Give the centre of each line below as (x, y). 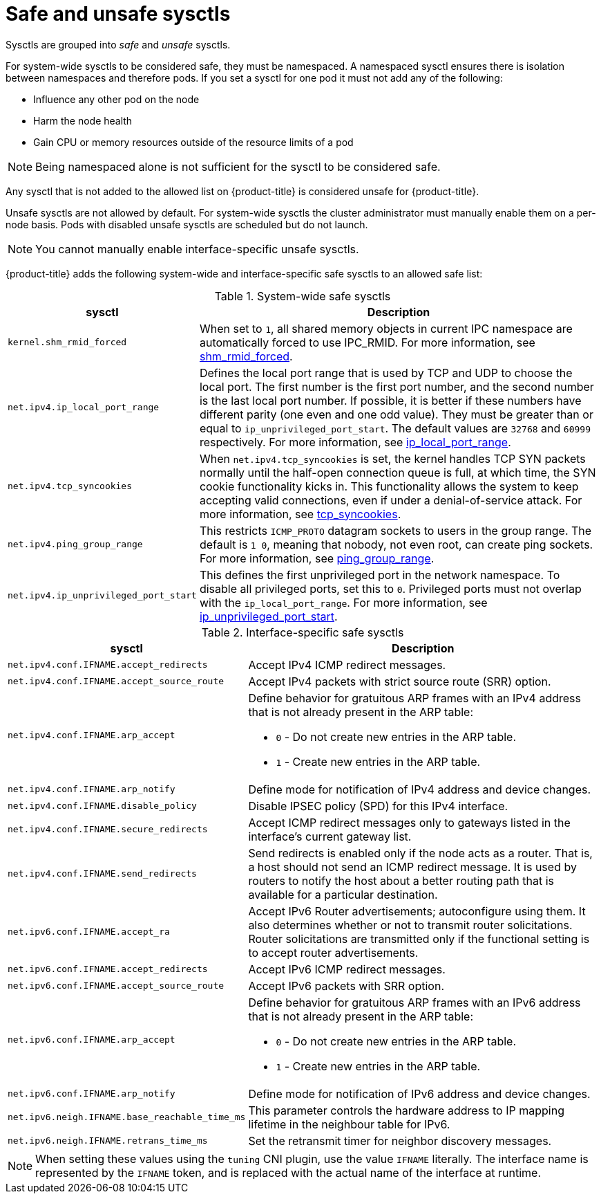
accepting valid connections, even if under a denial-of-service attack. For (391, 500)
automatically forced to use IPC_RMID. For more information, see (367, 342)
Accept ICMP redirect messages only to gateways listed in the (409, 822)
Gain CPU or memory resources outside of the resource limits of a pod (193, 142)
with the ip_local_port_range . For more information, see (343, 602)
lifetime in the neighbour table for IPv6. (349, 1124)
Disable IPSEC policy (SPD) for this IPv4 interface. (378, 806)
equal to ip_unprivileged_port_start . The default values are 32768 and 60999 (395, 428)
